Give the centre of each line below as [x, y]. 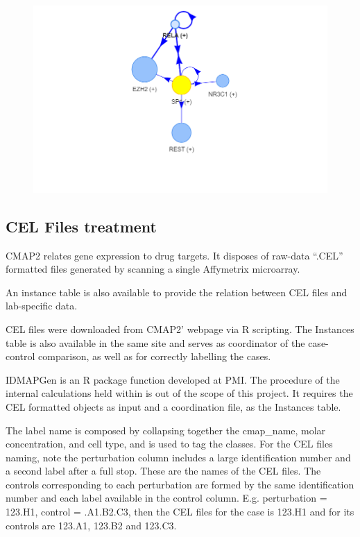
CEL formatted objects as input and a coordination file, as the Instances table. [173, 406]
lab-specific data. [42, 306]
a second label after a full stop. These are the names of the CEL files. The [163, 471]
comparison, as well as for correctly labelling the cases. [155, 356]
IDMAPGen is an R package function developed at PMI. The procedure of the [173, 379]
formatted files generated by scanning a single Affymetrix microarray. [153, 269]
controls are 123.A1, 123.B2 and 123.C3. [91, 525]
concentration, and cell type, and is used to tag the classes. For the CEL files [169, 444]
